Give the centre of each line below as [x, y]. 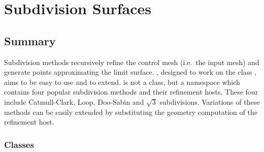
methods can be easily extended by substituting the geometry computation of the [131, 112]
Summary [30, 40]
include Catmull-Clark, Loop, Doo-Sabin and [74, 101]
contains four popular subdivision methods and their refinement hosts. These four [131, 92]
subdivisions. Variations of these [210, 101]
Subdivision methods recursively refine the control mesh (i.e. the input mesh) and [132, 62]
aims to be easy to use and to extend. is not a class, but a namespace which [122, 82]
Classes [19, 144]
